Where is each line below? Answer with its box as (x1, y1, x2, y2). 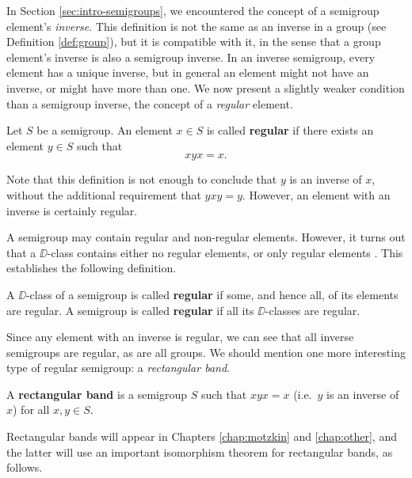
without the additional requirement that (6, 186, 201, 203)
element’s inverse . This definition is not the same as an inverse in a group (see (6, 17, 387, 34)
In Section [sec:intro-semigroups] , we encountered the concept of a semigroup (6, 2, 380, 18)
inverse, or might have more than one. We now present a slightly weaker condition (6, 79, 405, 96)
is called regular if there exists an (206, 122, 374, 138)
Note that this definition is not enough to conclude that (6, 171, 277, 188)
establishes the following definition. (6, 260, 177, 276)
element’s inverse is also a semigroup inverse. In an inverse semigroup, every (6, 48, 376, 65)
